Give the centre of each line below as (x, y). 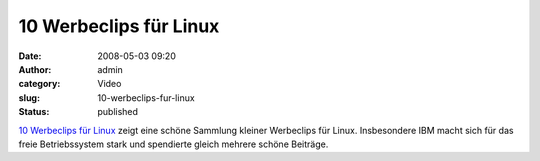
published (118, 112)
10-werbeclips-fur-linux (146, 97)
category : (39, 84)
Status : (34, 112)
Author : (35, 69)
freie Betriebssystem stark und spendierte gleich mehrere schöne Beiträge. (173, 144)
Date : (30, 56)
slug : (29, 97)
